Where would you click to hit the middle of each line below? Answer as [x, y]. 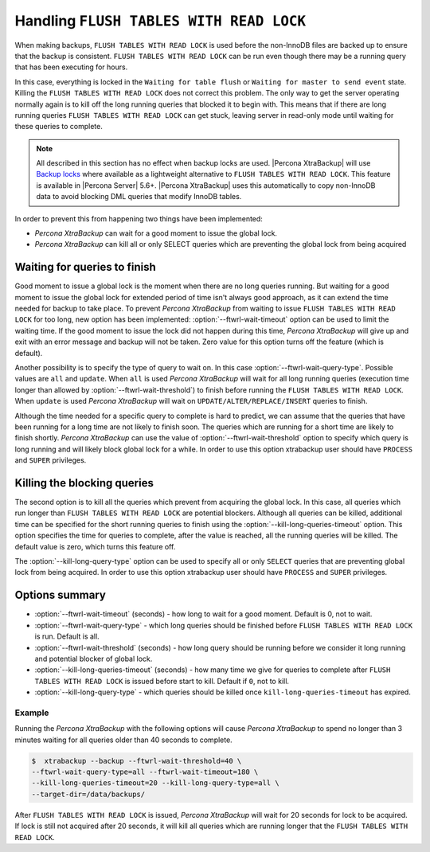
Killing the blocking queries [84, 483]
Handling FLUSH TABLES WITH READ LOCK [160, 21]
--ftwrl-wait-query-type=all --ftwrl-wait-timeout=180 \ [145, 772]
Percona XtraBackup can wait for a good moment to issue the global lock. [156, 233]
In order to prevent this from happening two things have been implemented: [139, 218]
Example [32, 713]
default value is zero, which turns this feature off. [95, 546]
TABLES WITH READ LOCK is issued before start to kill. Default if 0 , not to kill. [162, 681]
